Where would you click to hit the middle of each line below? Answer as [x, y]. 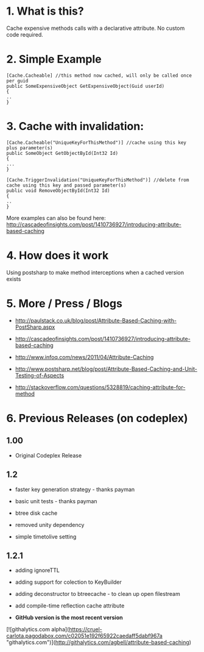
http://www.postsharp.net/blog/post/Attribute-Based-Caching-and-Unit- [106, 369]
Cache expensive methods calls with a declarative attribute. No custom [96, 28]
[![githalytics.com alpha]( [38, 629]
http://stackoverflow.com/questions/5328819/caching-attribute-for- [100, 387]
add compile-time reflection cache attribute [70, 606]
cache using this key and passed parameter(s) [66, 185]
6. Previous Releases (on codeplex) [97, 418]
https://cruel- [86, 629]
